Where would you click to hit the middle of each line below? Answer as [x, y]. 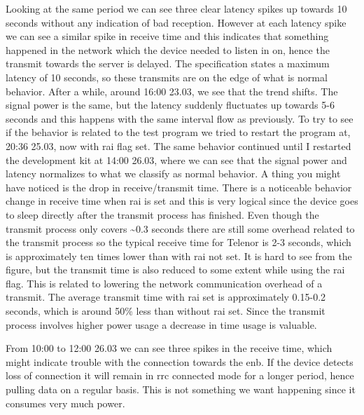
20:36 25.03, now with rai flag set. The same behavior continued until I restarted [178, 145]
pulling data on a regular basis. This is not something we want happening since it [181, 389]
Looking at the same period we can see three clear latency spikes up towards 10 [176, 8]
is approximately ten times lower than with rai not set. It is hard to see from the [179, 256]
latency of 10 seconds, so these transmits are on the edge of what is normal [167, 77]
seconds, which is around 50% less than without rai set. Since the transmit [166, 311]
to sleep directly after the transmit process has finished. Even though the [162, 214]
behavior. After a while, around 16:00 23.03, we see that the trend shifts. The [172, 91]
